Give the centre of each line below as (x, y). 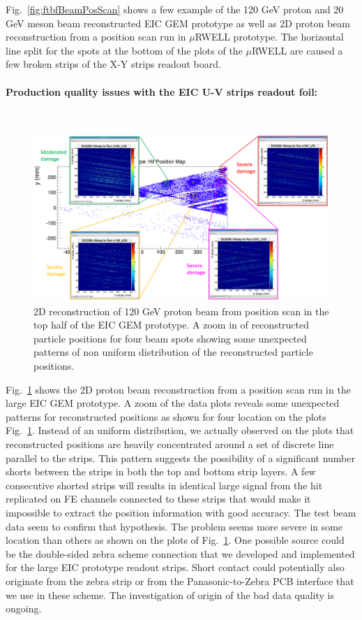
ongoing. (24, 608)
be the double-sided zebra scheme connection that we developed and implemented (180, 553)
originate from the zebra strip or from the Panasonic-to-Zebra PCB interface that (180, 581)
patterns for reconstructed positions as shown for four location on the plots (166, 416)
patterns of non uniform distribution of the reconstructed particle (173, 352)
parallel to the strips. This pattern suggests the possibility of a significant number (180, 457)
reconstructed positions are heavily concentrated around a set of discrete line (170, 444)
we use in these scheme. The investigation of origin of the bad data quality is (170, 594)
